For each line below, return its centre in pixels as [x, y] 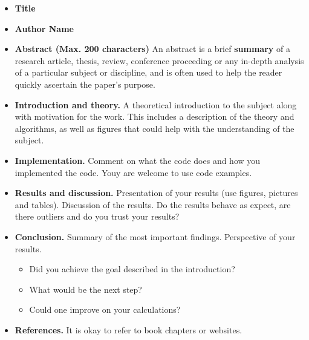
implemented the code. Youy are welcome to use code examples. [133, 172]
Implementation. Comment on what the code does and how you [138, 160]
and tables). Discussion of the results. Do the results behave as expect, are [153, 204]
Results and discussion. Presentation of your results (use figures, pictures [156, 193]
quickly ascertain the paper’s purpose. [85, 84]
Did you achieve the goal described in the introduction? [132, 269]
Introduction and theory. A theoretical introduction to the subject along [156, 104]
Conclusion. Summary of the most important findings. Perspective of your [155, 236]
